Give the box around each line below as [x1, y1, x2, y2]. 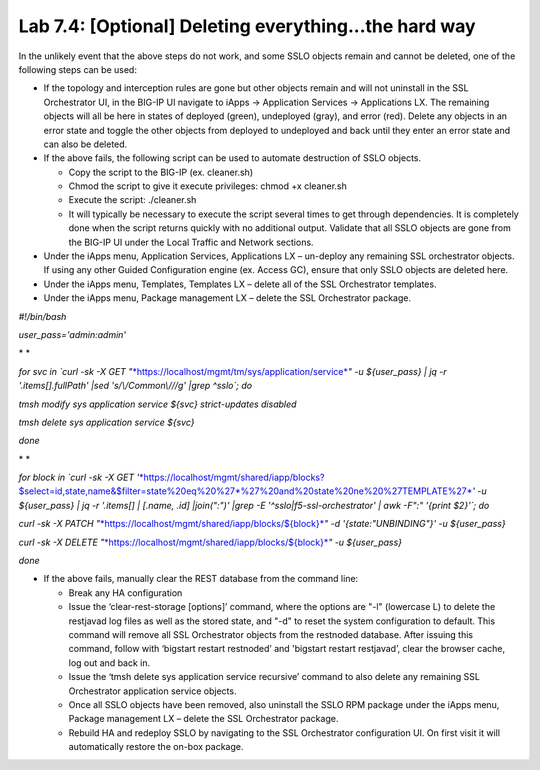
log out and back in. [68, 656, 151, 669]
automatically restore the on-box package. [68, 741, 244, 753]
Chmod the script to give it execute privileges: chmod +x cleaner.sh [68, 180, 347, 192]
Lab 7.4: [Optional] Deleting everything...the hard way [18, 15, 476, 37]
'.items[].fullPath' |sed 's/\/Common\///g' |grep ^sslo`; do [18, 380, 253, 392]
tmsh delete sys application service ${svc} [18, 416, 195, 428]
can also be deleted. [43, 138, 128, 150]
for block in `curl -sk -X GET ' [18, 471, 140, 484]
